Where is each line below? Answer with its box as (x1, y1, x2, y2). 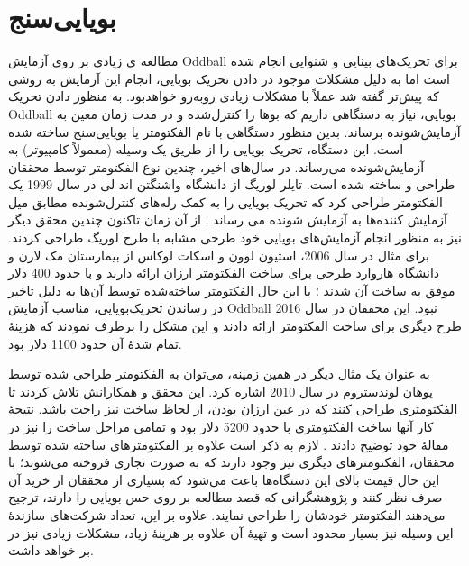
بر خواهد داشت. (8, 541, 94, 560)
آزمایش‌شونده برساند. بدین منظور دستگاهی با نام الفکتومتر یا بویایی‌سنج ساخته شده (8, 122, 461, 141)
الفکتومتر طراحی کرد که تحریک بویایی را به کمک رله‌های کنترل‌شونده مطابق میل (8, 192, 443, 211)
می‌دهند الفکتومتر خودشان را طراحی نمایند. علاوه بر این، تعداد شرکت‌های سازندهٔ (8, 505, 446, 524)
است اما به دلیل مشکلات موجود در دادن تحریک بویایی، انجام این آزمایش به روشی (8, 68, 450, 87)
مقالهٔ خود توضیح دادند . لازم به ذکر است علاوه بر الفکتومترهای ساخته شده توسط (8, 434, 449, 453)
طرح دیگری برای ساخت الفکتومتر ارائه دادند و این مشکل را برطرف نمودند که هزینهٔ (8, 316, 462, 335)
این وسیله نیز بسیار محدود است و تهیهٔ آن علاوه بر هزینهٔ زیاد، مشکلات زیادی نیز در (8, 523, 454, 542)
